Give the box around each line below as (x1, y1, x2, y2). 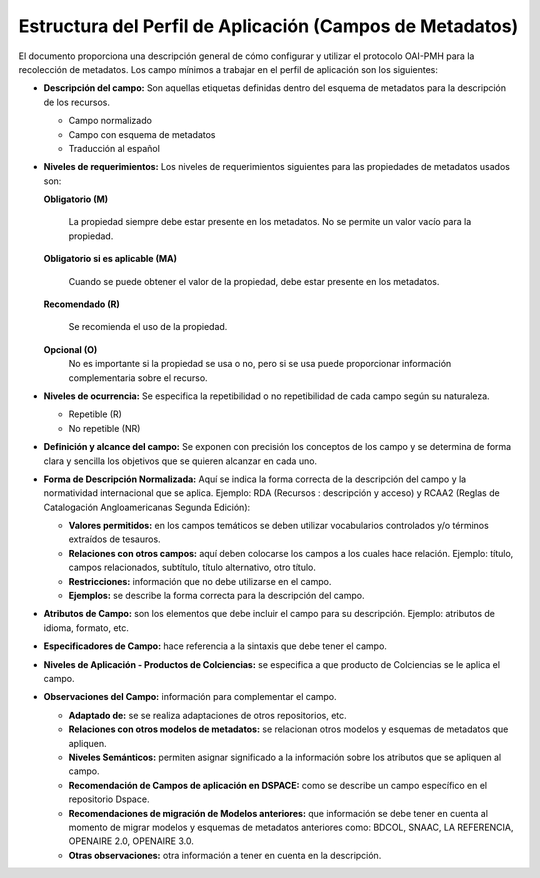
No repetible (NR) (68, 422, 141, 434)
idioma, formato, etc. (43, 621, 130, 634)
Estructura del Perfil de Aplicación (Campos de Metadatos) (18, 15, 519, 37)
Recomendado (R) (43, 298, 120, 310)
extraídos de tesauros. (68, 533, 161, 545)
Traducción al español (68, 142, 160, 154)
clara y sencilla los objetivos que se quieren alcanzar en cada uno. (43, 455, 318, 467)
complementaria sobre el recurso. (68, 371, 209, 384)
